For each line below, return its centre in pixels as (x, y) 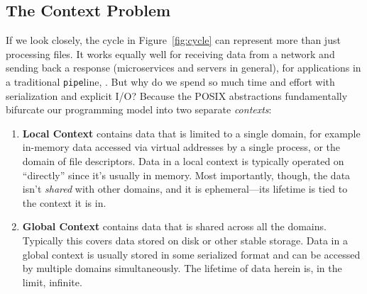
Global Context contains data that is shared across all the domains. (174, 226)
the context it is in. (64, 202)
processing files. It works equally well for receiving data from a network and (170, 53)
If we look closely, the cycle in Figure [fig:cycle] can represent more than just (173, 40)
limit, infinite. (52, 282)
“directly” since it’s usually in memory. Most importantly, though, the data (186, 175)
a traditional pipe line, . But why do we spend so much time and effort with (170, 81)
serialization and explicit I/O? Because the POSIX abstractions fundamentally (177, 95)
